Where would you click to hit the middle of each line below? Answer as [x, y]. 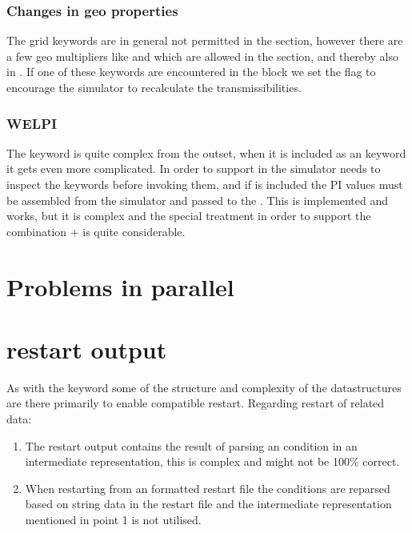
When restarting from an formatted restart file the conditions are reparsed [208, 488]
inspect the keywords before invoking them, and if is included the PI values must [205, 184]
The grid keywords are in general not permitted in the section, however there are [205, 40]
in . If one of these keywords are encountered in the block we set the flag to [191, 72]
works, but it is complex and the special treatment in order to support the [189, 216]
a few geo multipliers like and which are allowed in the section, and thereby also [202, 56]
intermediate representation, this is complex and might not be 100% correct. [212, 461]
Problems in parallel [120, 286]
